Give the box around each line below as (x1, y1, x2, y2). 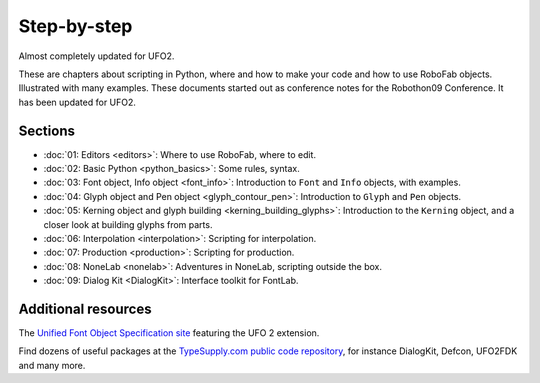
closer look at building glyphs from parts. (43, 218, 213, 230)
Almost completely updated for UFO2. (18, 50, 175, 62)
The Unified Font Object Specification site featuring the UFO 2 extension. (18, 327, 320, 339)
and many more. (18, 359, 86, 371)
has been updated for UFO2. (18, 96, 137, 108)
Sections (18, 122, 75, 139)
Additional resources (18, 300, 152, 317)
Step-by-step (18, 15, 133, 37)
